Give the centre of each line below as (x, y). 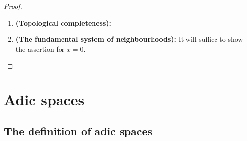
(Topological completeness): (63, 22)
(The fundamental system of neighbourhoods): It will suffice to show (129, 39)
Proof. (13, 6)
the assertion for (40, 49)
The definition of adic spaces (78, 130)
